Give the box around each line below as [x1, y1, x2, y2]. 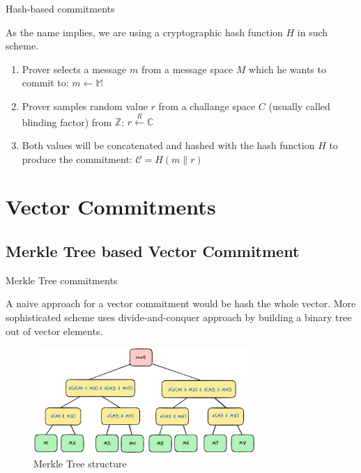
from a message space [141, 61, 233, 76]
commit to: [22, 75, 69, 90]
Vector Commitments [6, 192, 216, 221]
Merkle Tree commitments [6, 272, 118, 287]
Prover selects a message [22, 61, 127, 76]
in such [297, 24, 328, 39]
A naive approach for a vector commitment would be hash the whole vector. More [6, 296, 356, 311]
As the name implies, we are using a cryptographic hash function [6, 24, 283, 39]
